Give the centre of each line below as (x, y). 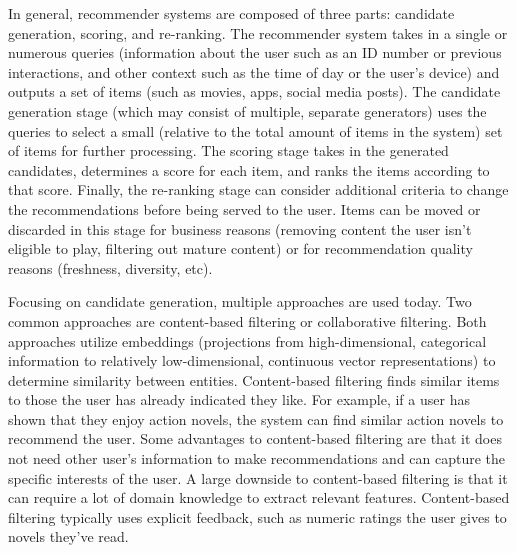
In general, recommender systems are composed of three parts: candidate (231, 13)
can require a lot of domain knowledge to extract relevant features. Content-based (259, 497)
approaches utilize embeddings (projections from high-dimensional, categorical (247, 340)
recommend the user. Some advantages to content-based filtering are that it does (255, 438)
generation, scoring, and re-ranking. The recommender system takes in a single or (258, 32)
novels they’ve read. (68, 536)
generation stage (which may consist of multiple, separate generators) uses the (247, 110)
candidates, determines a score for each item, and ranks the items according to (249, 169)
